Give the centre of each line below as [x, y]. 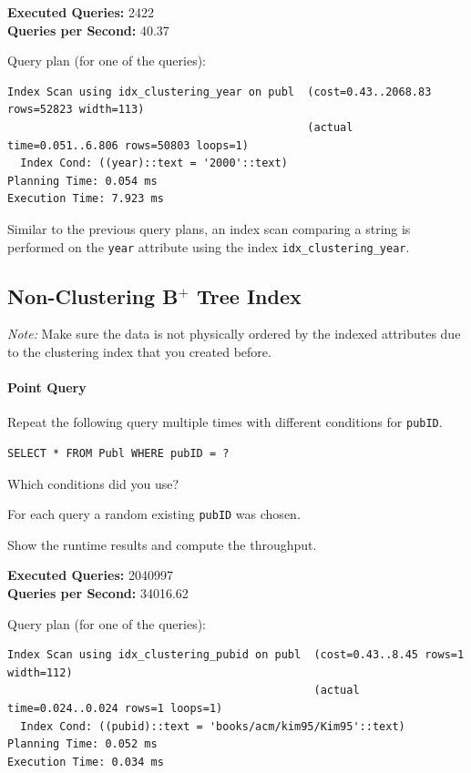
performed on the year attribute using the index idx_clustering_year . [209, 246]
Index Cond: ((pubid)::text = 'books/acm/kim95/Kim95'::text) [213, 726]
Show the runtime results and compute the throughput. [162, 544]
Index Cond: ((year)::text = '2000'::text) [154, 163]
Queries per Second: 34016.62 [98, 593]
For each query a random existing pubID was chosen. [154, 514]
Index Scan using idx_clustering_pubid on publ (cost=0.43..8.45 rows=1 [236, 655]
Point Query [47, 387]
